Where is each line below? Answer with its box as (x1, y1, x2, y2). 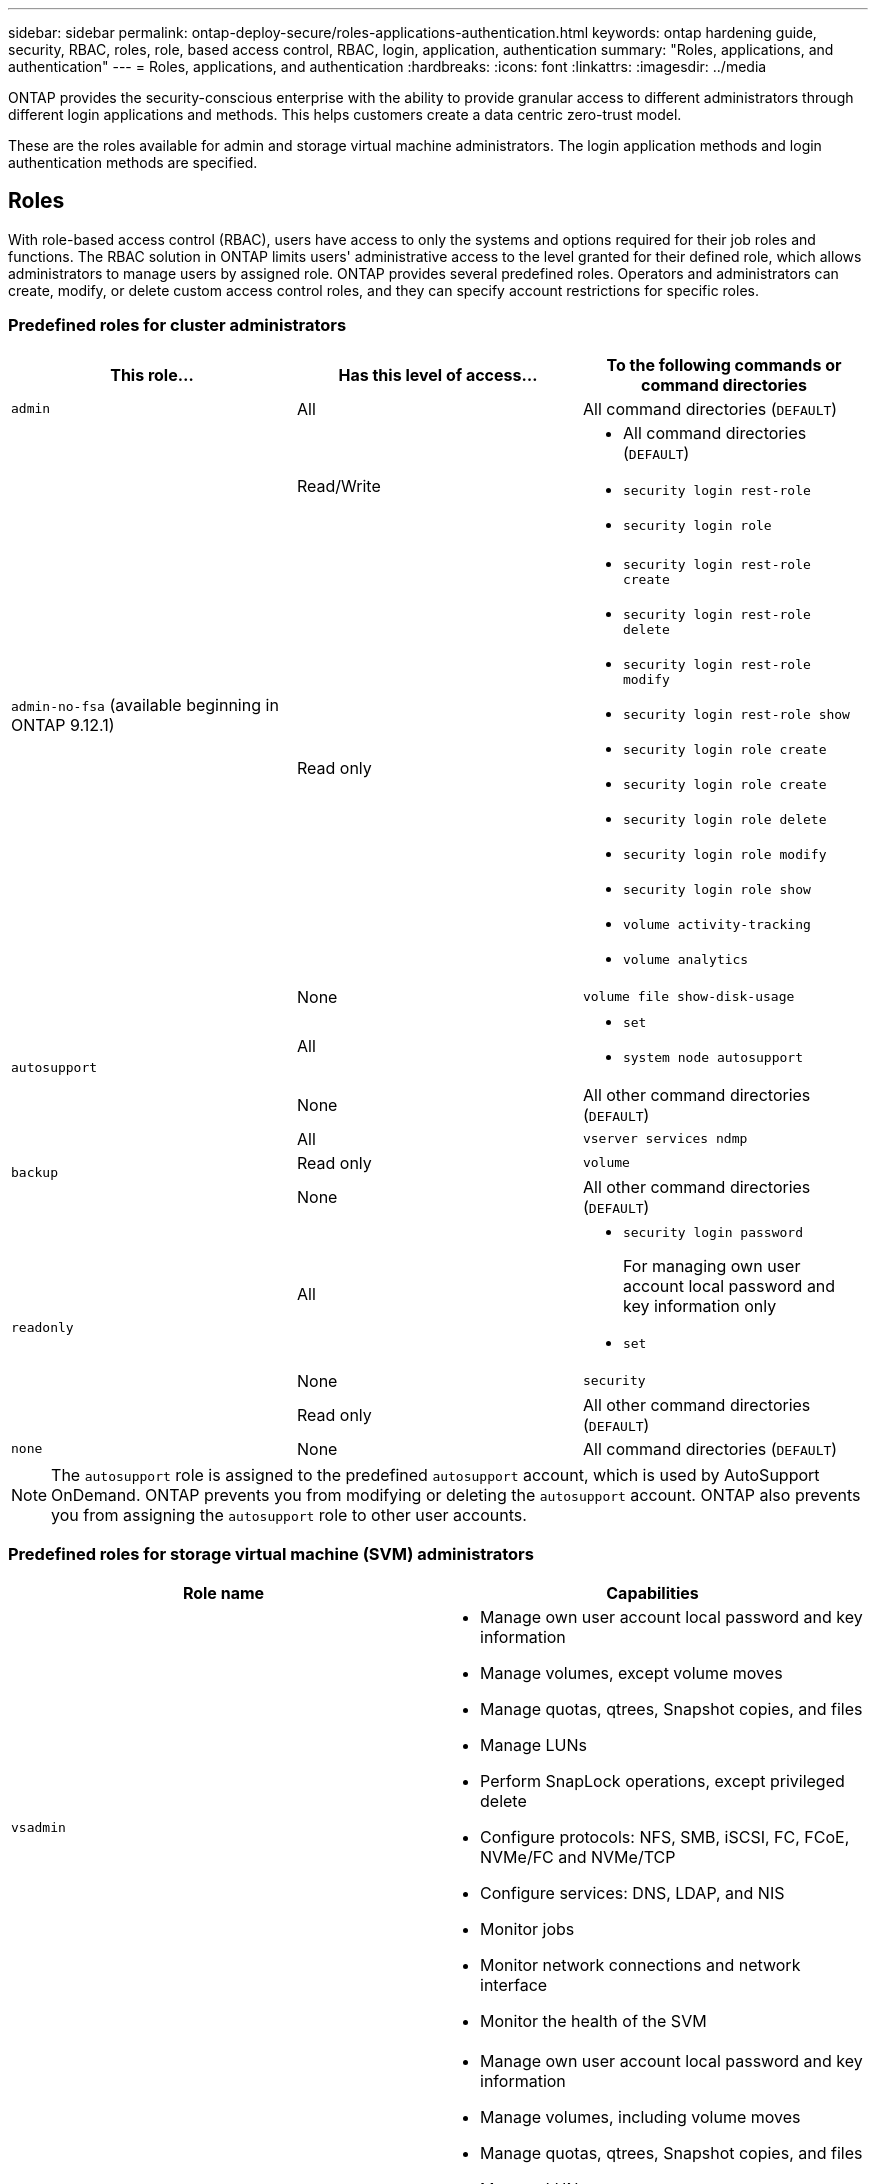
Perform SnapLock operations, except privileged (480, 1771, 845, 1792)
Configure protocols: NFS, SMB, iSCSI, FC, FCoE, (480, 1827, 850, 1848)
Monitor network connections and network (480, 1955, 801, 1976)
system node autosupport (622, 1049, 803, 1065)
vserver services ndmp (582, 1131, 748, 1147)
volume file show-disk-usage (582, 989, 795, 1005)
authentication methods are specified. (8, 154, 258, 171)
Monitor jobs (480, 1919, 575, 1940)
